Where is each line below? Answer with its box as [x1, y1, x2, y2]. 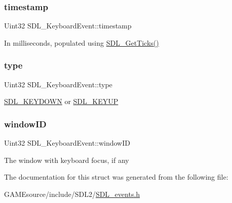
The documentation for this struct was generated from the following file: [4, 172, 228, 182]
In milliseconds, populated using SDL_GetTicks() [4, 37, 159, 48]
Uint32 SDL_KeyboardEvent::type [4, 79, 112, 89]
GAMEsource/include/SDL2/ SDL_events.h [4, 188, 140, 199]
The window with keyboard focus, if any [4, 154, 129, 165]
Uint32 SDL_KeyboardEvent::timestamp [4, 20, 132, 31]
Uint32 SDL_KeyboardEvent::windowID [4, 138, 130, 148]
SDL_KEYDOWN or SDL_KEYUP [4, 96, 119, 107]
